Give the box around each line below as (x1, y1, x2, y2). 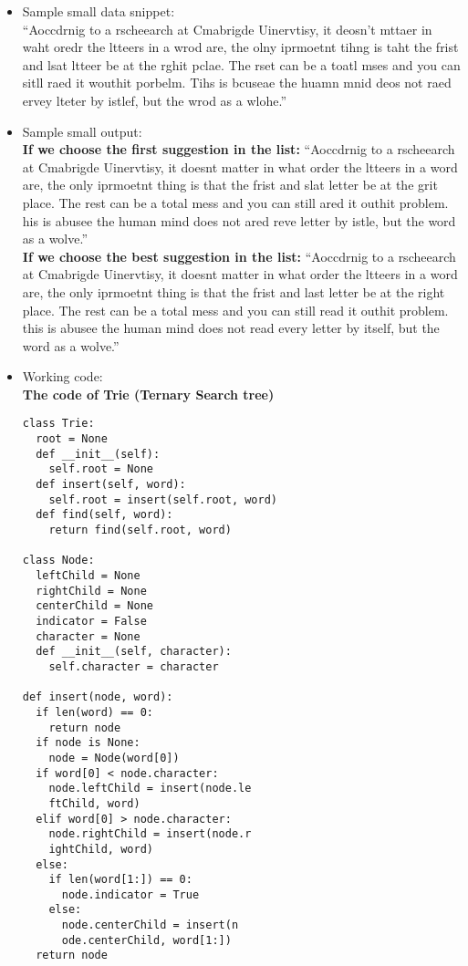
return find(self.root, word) (48, 524, 232, 537)
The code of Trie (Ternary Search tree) (22, 384, 275, 403)
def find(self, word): (36, 508, 173, 522)
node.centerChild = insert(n (61, 919, 239, 932)
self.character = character (48, 660, 219, 673)
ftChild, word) (48, 796, 140, 810)
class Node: (22, 554, 95, 567)
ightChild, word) (48, 842, 153, 856)
